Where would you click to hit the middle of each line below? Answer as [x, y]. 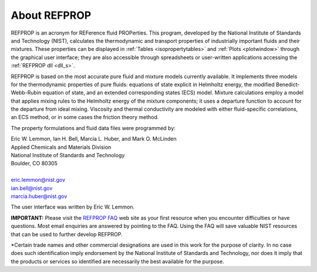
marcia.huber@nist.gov [39, 196]
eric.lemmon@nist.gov [38, 180]
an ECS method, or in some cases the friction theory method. [85, 117]
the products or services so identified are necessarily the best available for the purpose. [117, 261]
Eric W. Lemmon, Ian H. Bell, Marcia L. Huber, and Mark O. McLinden [94, 139]
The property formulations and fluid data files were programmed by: [93, 128]
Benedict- [288, 84]
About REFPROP [51, 15]
